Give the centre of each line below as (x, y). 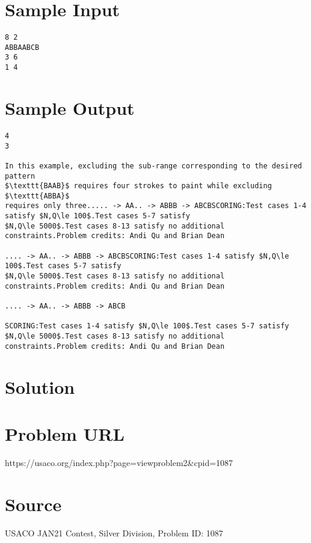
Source (33, 504)
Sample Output (70, 107)
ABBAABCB (22, 47)
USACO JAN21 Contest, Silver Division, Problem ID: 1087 (114, 532)
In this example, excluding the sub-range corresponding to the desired (153, 166)
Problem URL (65, 433)
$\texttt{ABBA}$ (37, 196)
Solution (40, 386)
